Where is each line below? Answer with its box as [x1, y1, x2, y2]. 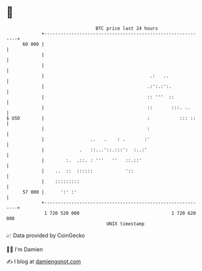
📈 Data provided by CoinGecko [6, 232, 85, 239]
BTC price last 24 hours [96, 25, 158, 31]
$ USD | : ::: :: [6, 115, 197, 121]
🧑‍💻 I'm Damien [6, 246, 44, 253]
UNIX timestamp [106, 220, 145, 227]
